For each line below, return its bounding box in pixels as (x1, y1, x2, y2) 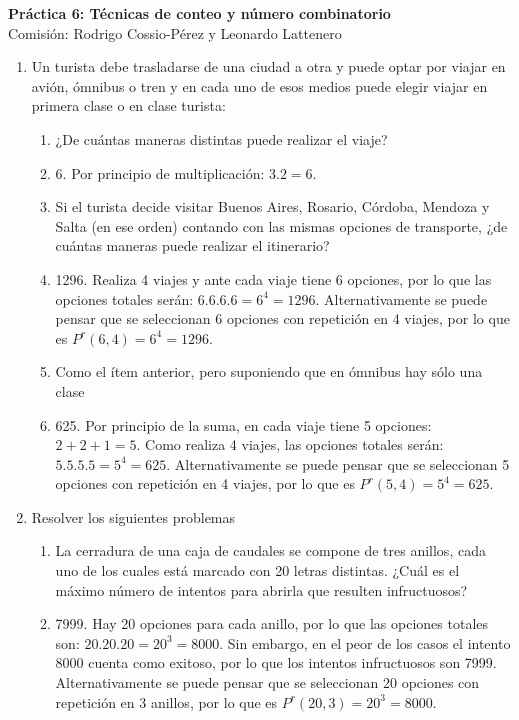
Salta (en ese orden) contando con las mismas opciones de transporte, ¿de (55, 215, 508, 236)
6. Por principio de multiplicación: (55, 162, 265, 183)
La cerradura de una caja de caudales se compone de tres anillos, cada (55, 540, 486, 561)
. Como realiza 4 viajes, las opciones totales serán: (136, 434, 444, 455)
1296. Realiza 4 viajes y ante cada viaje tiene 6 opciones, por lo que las (55, 268, 492, 289)
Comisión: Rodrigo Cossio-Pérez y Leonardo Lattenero (8, 22, 342, 43)
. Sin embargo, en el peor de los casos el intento (219, 632, 511, 653)
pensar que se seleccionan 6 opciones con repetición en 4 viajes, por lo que (55, 308, 510, 329)
